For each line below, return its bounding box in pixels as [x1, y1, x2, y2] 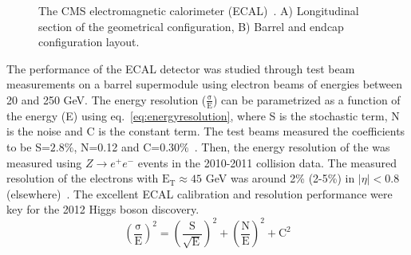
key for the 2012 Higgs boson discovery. [6, 201, 200, 218]
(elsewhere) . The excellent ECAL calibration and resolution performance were [6, 185, 393, 202]
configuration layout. [38, 33, 140, 50]
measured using [6, 154, 82, 171]
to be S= [6, 138, 50, 155]
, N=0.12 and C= [73, 138, 160, 155]
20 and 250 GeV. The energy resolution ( [6, 91, 207, 108]
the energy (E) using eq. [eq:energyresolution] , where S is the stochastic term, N [6, 107, 400, 124]
